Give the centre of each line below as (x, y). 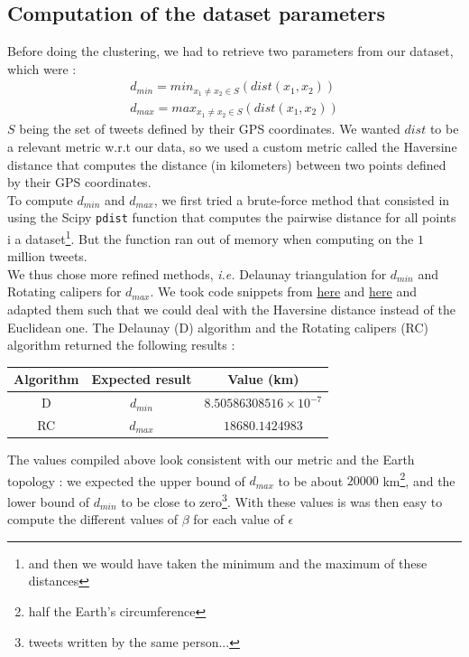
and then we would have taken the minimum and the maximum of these (228, 563)
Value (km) (263, 379)
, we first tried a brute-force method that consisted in (302, 199)
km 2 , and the (419, 479)
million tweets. (47, 256)
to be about (311, 480)
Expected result (142, 379)
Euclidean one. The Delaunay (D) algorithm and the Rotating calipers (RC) (218, 327)
